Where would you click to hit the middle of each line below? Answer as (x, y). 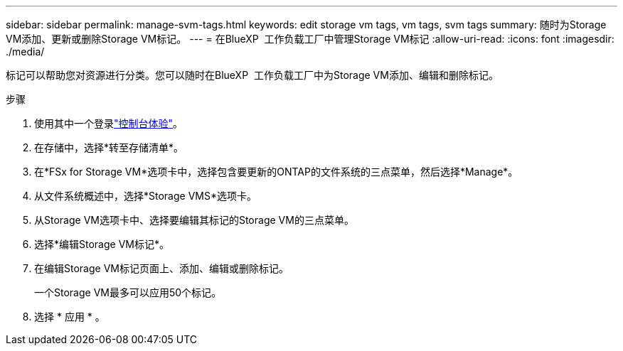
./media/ (25, 52)
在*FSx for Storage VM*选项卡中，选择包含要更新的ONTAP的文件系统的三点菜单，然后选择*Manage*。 (276, 172)
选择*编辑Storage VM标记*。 (102, 244)
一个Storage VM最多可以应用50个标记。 (128, 292)
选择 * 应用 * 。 (70, 317)
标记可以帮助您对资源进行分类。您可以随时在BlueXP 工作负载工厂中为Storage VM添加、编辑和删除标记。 (252, 75)
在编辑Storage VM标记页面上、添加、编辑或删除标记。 (161, 268)
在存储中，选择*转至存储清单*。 (109, 147)
